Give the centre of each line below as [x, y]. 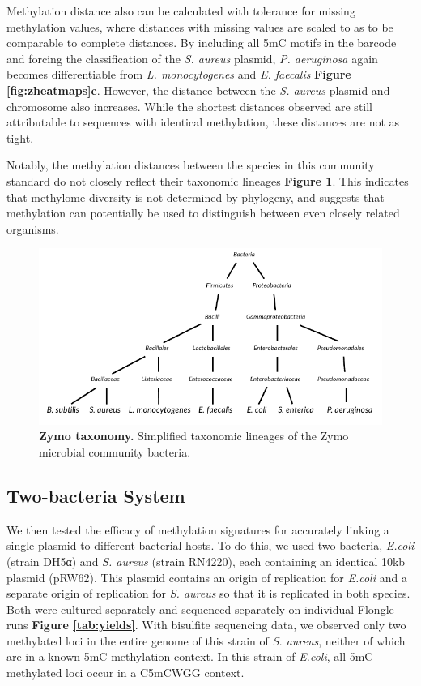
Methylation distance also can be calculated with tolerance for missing [181, 11]
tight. [20, 137]
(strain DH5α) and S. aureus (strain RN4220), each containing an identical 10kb [206, 561]
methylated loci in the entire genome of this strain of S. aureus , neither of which [206, 640]
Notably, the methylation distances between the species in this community [191, 165]
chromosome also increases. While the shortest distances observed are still [190, 106]
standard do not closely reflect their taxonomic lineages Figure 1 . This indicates [208, 180]
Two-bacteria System [96, 495]
